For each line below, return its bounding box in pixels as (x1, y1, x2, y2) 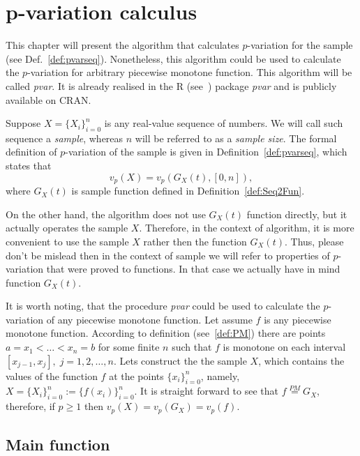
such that (172, 340, 212, 354)
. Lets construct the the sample (113, 353, 247, 367)
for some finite (98, 340, 160, 354)
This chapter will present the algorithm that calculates (6, 38, 239, 52)
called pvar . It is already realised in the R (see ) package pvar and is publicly (6, 78, 337, 93)
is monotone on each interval (223, 340, 346, 354)
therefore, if (6, 399, 55, 413)
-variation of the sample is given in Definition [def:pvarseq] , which (65, 144, 347, 159)
